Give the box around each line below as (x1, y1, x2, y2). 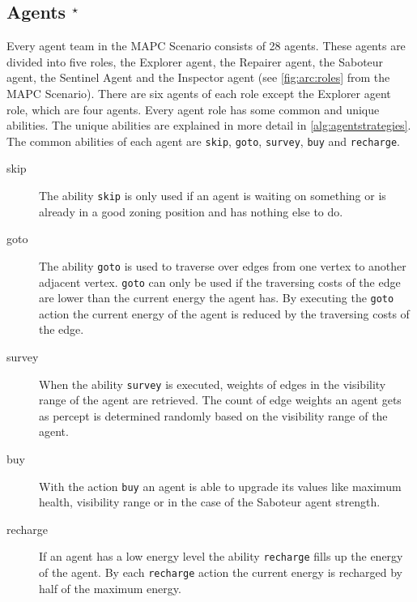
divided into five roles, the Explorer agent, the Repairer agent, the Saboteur (6, 53, 384, 70)
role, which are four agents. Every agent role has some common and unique (6, 100, 380, 117)
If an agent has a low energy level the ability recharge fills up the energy (39, 548, 403, 565)
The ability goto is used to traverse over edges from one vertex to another (39, 257, 406, 274)
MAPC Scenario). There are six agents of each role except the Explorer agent (6, 84, 391, 101)
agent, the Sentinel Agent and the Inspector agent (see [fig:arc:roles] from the (6, 69, 390, 86)
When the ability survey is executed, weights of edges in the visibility (39, 375, 386, 392)
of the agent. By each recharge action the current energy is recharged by (39, 564, 402, 581)
